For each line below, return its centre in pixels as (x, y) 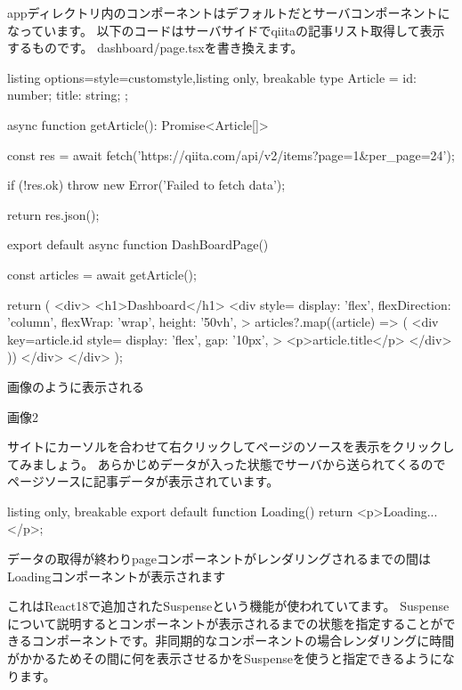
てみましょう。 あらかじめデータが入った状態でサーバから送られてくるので (227, 463)
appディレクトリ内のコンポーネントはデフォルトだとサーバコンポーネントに (229, 12)
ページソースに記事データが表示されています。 (143, 481)
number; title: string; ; (68, 95)
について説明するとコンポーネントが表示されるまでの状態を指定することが (225, 623)
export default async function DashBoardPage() (138, 244)
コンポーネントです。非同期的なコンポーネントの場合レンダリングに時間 (243, 641)
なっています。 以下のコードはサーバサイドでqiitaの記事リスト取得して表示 (226, 30)
